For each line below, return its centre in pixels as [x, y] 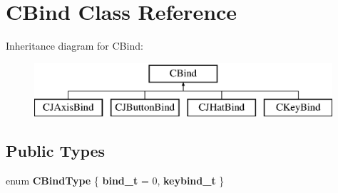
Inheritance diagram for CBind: [75, 46]
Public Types [56, 151]
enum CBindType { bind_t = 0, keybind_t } [115, 181]
